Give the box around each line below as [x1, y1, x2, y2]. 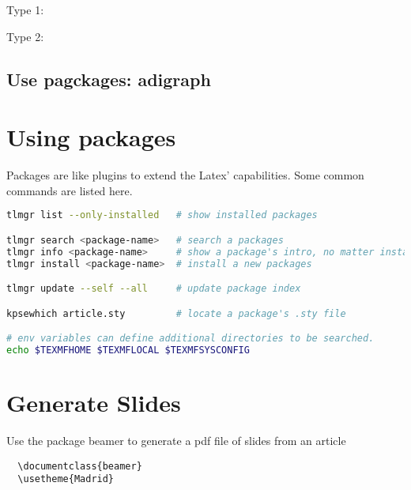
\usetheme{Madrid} [17, 473, 115, 485]
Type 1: [6, 2, 44, 17]
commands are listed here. [6, 182, 133, 198]
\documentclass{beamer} [17, 460, 142, 472]
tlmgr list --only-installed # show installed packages [6, 209, 318, 221]
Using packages [6, 121, 176, 153]
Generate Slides [6, 386, 181, 419]
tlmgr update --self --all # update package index [6, 283, 301, 295]
